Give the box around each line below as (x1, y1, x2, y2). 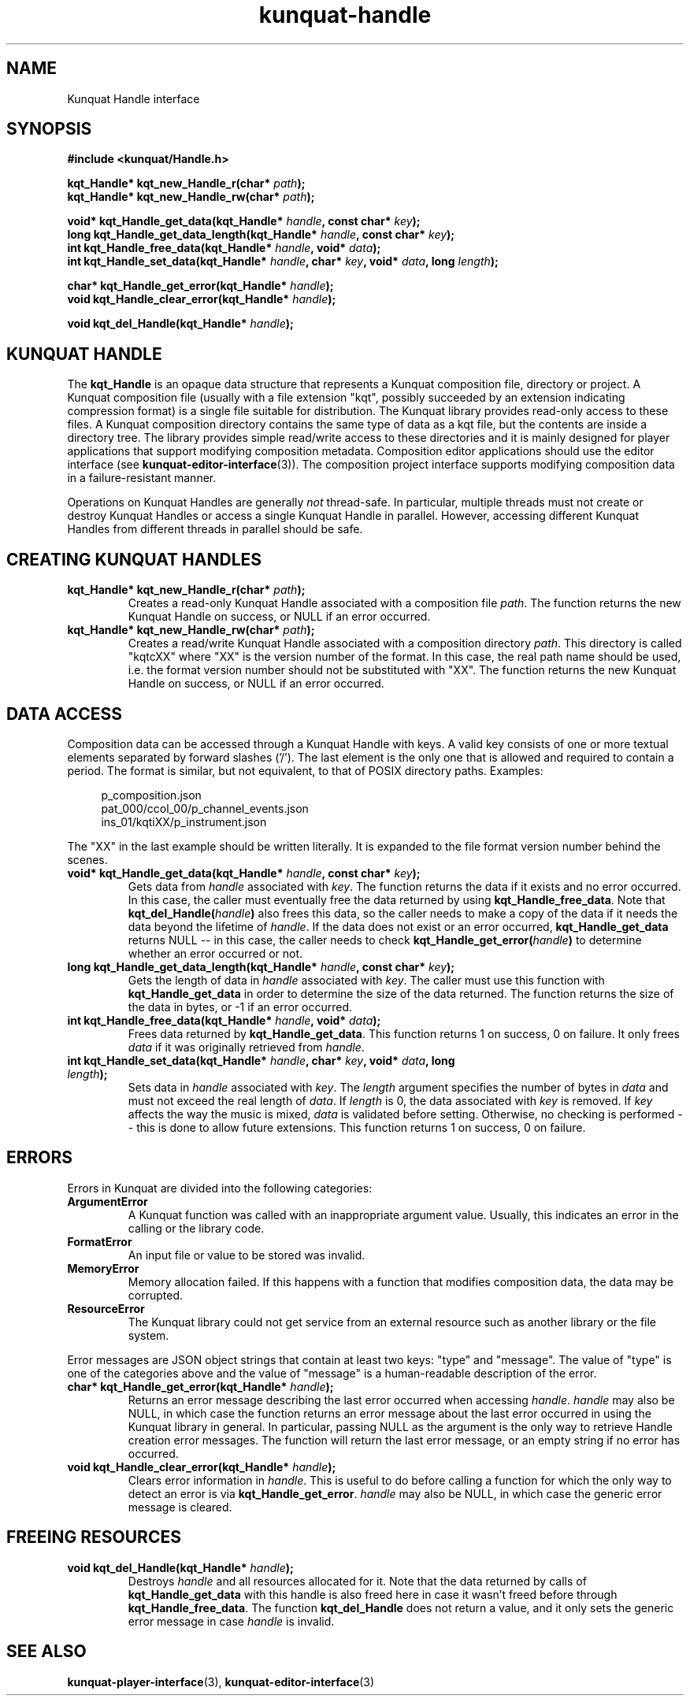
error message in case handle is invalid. (128, 1614, 335, 1628)
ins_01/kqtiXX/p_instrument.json (101, 814, 267, 829)
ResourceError (67, 1301, 145, 1315)
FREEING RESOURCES (6, 1527, 181, 1548)
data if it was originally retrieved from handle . (128, 1040, 365, 1054)
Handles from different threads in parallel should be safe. (67, 522, 363, 536)
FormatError (67, 1234, 132, 1248)
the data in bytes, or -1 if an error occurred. (128, 999, 353, 1014)
